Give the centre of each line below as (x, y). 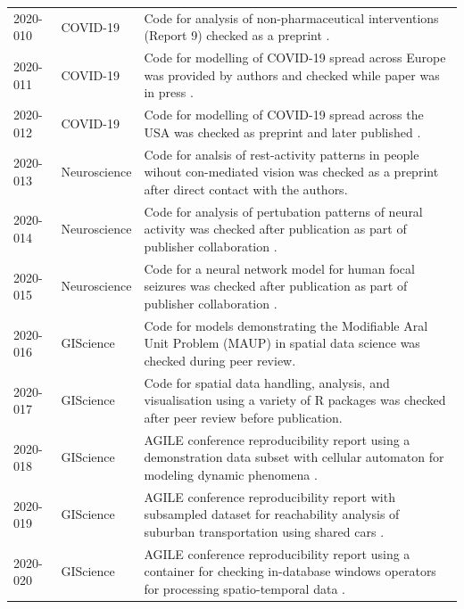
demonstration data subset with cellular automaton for (294, 457)
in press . (169, 92)
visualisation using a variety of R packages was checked (295, 400)
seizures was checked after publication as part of (276, 286)
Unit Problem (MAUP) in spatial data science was (282, 343)
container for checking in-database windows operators (290, 571)
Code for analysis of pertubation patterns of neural (283, 211)
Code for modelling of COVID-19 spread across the (284, 115)
